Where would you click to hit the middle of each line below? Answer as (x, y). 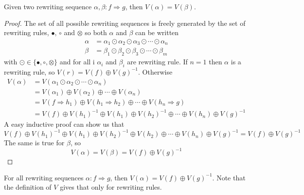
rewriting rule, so (29, 71)
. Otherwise (155, 71)
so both (96, 32)
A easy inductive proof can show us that (64, 124)
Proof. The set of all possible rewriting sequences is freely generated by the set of (125, 23)
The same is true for (34, 143)
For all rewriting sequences (44, 177)
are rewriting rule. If (157, 62)
